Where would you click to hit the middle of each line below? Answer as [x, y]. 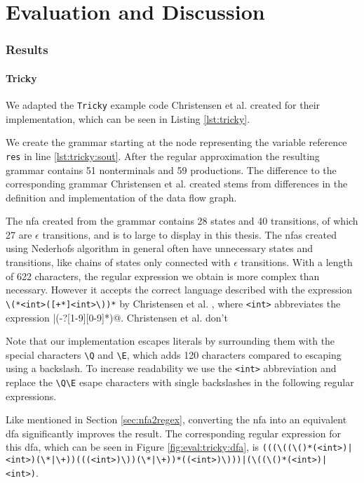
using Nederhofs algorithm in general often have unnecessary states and [160, 248]
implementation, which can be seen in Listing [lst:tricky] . [128, 118]
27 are [19, 234]
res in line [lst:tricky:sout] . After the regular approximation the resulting [163, 156]
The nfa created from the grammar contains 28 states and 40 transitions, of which [182, 221]
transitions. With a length [297, 262]
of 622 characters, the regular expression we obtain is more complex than [163, 276]
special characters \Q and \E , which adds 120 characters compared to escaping [174, 354]
